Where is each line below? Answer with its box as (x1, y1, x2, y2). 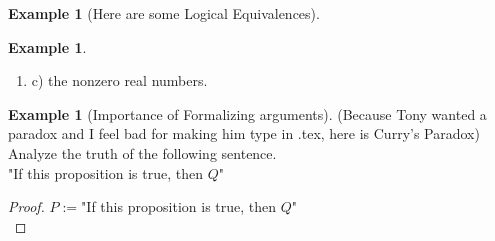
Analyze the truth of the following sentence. (8, 142, 277, 163)
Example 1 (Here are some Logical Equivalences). (8, 3, 320, 23)
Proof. (8, 196, 45, 217)
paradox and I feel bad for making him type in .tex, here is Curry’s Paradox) (8, 123, 480, 144)
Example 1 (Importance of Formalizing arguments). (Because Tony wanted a (8, 103, 487, 124)
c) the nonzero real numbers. (31, 70, 208, 91)
